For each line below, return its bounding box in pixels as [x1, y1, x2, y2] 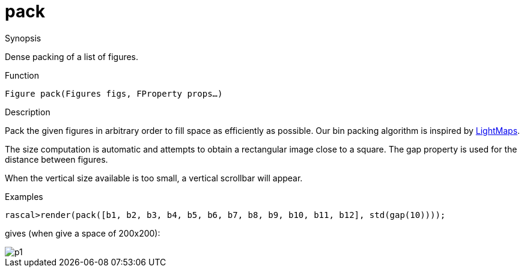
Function [5, 70, 39, 80]
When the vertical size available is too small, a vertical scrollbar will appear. [5, 172, 303, 183]
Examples [5, 191, 43, 202]
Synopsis [5, 32, 41, 43]
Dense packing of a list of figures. [5, 51, 139, 62]
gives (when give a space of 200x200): [5, 228, 160, 238]
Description [5, 106, 50, 117]
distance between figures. [5, 154, 108, 165]
